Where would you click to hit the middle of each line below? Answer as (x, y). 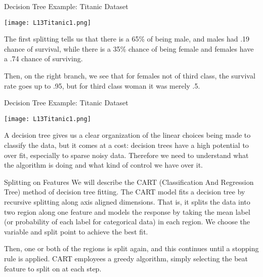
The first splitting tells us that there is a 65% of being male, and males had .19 (127, 39)
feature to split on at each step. (53, 268)
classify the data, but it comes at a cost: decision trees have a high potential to (126, 145)
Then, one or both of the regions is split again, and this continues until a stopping (131, 248)
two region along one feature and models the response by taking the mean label (127, 211)
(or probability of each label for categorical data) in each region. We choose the (127, 222)
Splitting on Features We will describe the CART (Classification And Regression (129, 182)
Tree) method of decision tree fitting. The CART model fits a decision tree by (125, 192)
